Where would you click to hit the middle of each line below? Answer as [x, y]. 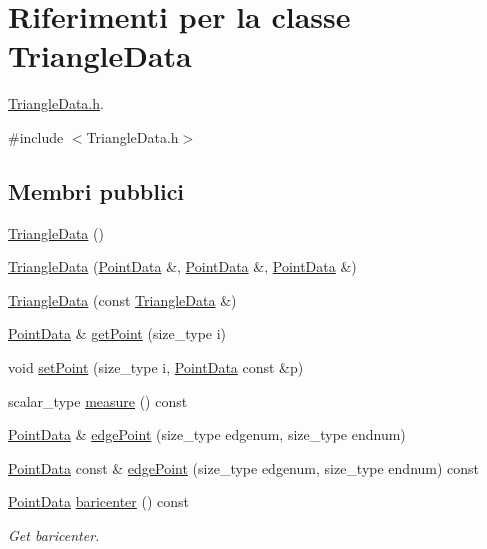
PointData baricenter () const [99, 501]
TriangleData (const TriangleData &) [122, 299]
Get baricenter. [54, 535]
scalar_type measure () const [98, 400]
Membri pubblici [96, 190]
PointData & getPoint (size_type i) [117, 333]
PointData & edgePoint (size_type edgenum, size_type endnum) [207, 434]
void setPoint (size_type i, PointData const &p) [156, 367]
